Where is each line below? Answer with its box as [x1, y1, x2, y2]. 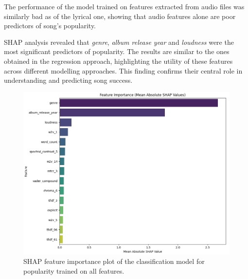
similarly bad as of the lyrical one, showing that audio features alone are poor [4, 11, 236, 21]
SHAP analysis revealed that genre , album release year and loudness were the [4, 37, 234, 47]
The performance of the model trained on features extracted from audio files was [4, 1, 245, 11]
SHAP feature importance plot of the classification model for [23, 256, 205, 266]
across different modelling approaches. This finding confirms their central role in [4, 65, 243, 75]
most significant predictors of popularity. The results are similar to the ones [4, 46, 230, 56]
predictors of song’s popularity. [4, 20, 96, 31]
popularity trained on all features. [23, 265, 124, 276]
